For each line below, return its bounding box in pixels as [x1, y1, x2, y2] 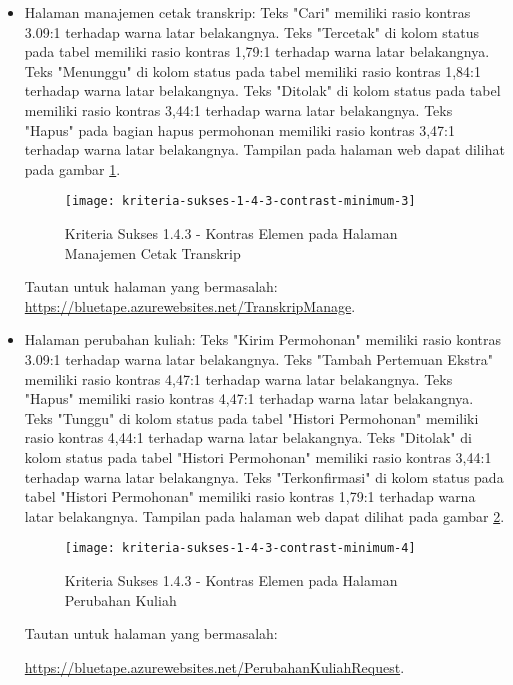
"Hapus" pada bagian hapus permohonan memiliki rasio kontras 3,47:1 [24, 119, 455, 140]
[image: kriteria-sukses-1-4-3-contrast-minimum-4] [64, 541, 416, 556]
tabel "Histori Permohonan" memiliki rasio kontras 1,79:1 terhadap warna [24, 486, 476, 507]
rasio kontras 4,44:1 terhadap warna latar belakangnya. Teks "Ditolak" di [24, 427, 472, 448]
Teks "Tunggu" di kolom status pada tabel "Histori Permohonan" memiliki [24, 407, 479, 428]
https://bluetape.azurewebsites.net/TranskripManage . [24, 295, 356, 316]
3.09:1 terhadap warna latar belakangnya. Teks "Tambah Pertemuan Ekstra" [24, 348, 493, 369]
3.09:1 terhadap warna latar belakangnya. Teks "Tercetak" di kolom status [24, 21, 479, 42]
